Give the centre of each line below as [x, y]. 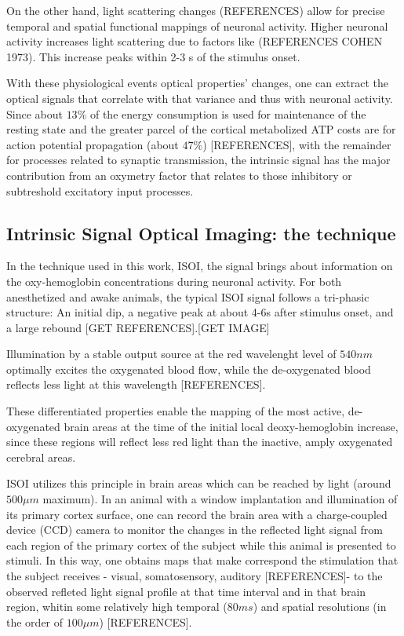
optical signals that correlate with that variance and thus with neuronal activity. [200, 98]
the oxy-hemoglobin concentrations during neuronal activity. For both [174, 281]
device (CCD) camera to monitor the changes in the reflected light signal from [195, 530]
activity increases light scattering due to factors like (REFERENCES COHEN [195, 41]
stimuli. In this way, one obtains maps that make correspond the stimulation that [202, 560]
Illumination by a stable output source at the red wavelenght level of [171, 354]
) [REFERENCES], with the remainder [297, 144]
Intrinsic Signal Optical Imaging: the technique [201, 233]
